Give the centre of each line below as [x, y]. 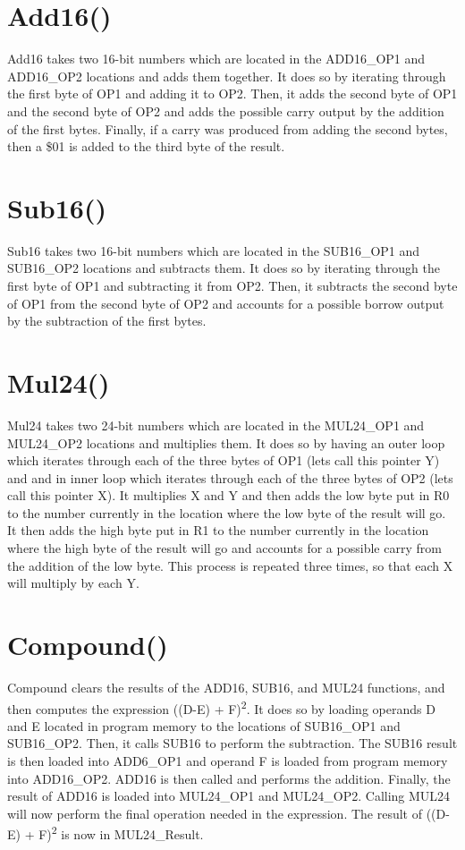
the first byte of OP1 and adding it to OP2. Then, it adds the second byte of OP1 [232, 93]
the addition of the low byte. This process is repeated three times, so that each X [230, 565]
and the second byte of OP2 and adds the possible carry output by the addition [226, 110]
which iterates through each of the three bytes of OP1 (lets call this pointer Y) [224, 460]
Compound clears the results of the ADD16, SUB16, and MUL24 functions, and [226, 687]
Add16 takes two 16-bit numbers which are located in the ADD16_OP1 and [216, 59]
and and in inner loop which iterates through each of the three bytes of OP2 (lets [230, 477]
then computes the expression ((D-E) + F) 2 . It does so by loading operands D [221, 707]
